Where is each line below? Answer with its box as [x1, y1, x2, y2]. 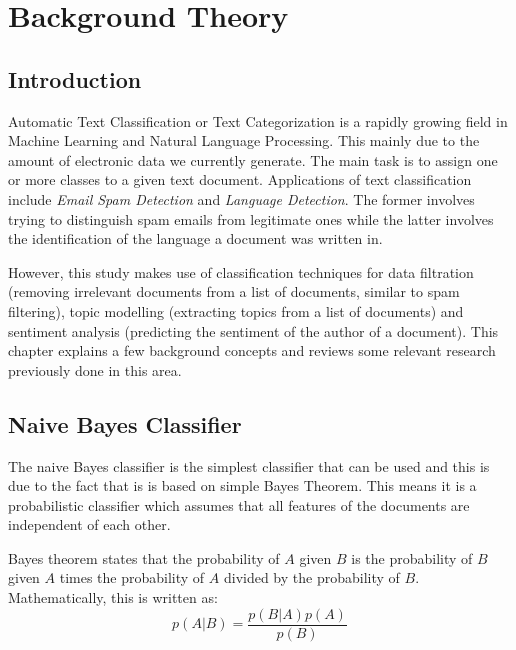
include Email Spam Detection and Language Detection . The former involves [8, 188, 475, 209]
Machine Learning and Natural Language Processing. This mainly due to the [8, 130, 480, 151]
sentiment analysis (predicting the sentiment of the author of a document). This [8, 320, 499, 341]
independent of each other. [8, 514, 171, 535]
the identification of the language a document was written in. [8, 228, 383, 249]
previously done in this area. [8, 359, 182, 380]
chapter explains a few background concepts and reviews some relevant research [8, 340, 496, 361]
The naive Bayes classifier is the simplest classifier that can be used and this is [8, 455, 490, 476]
